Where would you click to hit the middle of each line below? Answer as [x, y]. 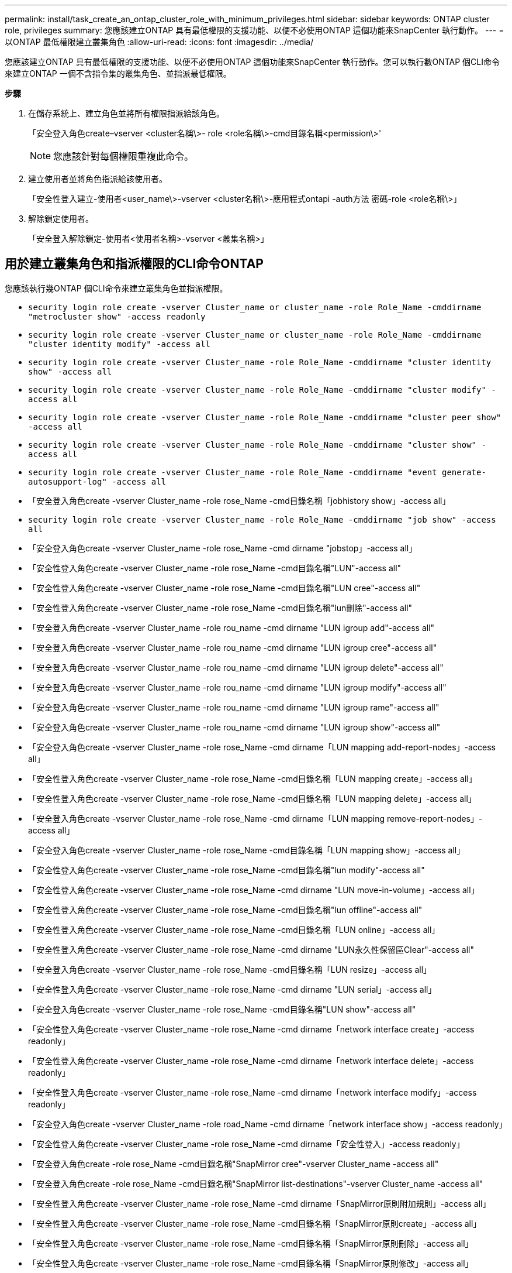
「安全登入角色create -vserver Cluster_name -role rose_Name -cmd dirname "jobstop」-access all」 [223, 548]
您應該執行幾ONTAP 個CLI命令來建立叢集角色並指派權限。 [116, 288]
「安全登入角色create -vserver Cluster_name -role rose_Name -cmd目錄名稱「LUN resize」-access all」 [230, 969]
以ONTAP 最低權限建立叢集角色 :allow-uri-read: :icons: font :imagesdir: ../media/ [159, 42]
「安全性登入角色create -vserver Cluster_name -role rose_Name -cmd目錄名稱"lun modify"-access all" [226, 870]
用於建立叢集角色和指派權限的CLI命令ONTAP [134, 264]
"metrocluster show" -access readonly [117, 316]
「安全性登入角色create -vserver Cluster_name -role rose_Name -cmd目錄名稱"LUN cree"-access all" [224, 588]
